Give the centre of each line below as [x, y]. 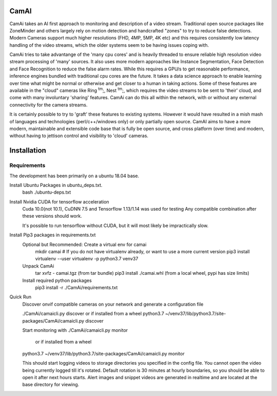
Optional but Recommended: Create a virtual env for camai [84, 244]
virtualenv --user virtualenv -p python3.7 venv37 [87, 259]
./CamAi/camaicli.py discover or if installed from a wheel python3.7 [93, 314]
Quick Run [21, 297]
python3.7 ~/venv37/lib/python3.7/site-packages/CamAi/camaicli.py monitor [103, 353]
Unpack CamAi [38, 266]
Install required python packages [57, 280]
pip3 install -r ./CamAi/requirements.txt [76, 287]
